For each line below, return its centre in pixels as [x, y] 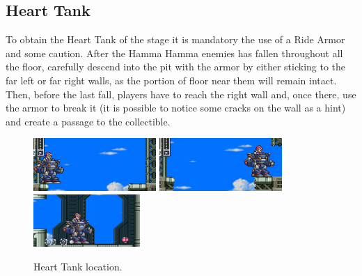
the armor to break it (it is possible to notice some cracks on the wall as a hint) [176, 108]
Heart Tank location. [78, 266]
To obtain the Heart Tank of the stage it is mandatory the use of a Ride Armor [175, 39]
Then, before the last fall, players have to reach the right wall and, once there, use [181, 94]
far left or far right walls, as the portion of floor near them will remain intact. [171, 80]
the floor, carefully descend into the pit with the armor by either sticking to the [176, 67]
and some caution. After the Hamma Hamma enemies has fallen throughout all [174, 53]
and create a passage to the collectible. [88, 121]
